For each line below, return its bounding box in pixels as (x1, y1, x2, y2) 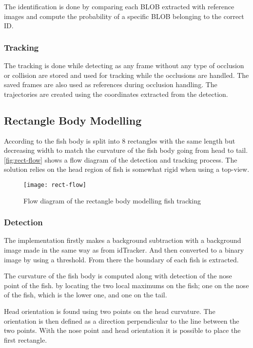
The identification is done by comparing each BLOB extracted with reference (4, 1, 234, 11)
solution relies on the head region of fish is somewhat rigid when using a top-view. (4, 164, 250, 174)
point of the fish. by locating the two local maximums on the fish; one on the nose (4, 280, 249, 290)
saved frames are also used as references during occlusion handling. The (4, 79, 217, 90)
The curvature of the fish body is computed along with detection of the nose (4, 271, 232, 281)
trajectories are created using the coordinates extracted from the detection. (4, 89, 228, 99)
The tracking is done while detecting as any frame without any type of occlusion (4, 60, 244, 70)
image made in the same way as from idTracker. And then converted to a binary (4, 245, 244, 255)
